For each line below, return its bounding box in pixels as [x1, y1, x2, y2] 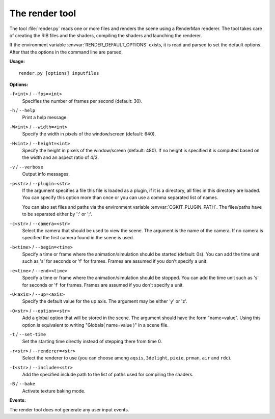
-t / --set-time [9, 331, 46, 337]
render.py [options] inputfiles [18, 70, 99, 76]
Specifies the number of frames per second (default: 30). [22, 98, 143, 104]
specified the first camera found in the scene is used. [22, 235, 134, 241]
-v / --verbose [9, 163, 43, 170]
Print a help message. [22, 115, 68, 121]
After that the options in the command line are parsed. [9, 49, 123, 55]
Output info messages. [22, 171, 70, 177]
